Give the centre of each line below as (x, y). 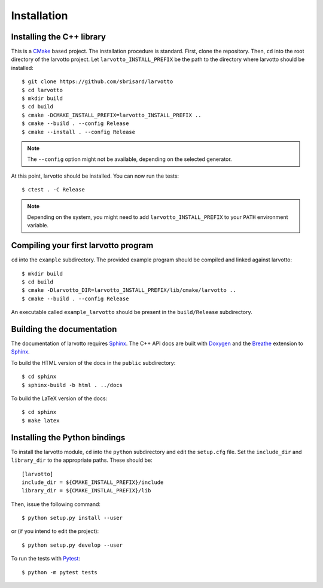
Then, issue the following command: (56, 504)
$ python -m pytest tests (60, 572)
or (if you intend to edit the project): (55, 531)
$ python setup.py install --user (72, 518)
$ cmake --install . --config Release (79, 132)
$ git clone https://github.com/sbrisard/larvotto (97, 82)
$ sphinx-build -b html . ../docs (72, 385)
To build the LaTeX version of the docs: (59, 398)
